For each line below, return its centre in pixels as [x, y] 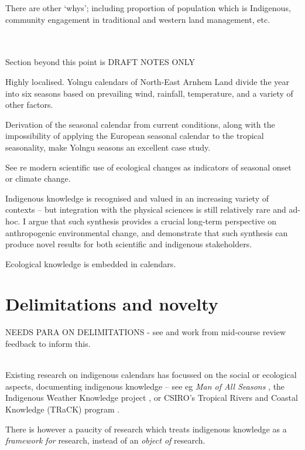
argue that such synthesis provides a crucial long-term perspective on [152, 221]
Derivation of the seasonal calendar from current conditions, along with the [140, 124]
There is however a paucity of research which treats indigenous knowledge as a [146, 429]
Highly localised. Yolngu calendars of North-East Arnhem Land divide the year [147, 81]
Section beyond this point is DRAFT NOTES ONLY [100, 62]
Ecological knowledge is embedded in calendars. [91, 263]
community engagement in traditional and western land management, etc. [138, 19]
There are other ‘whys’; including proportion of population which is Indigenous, [148, 8]
